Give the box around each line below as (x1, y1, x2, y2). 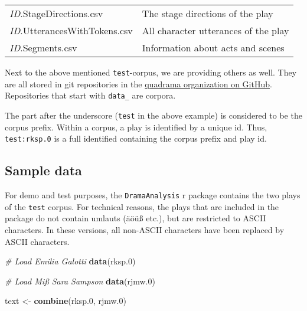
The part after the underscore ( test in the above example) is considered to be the (5, 109, 302, 121)
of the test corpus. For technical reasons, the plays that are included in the (5, 200, 279, 212)
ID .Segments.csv (9, 41, 77, 54)
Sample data (5, 161, 82, 179)
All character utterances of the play (142, 24, 289, 37)
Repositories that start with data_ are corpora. (5, 89, 176, 102)
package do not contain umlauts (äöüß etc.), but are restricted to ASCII (5, 212, 266, 224)
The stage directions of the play (142, 6, 273, 20)
